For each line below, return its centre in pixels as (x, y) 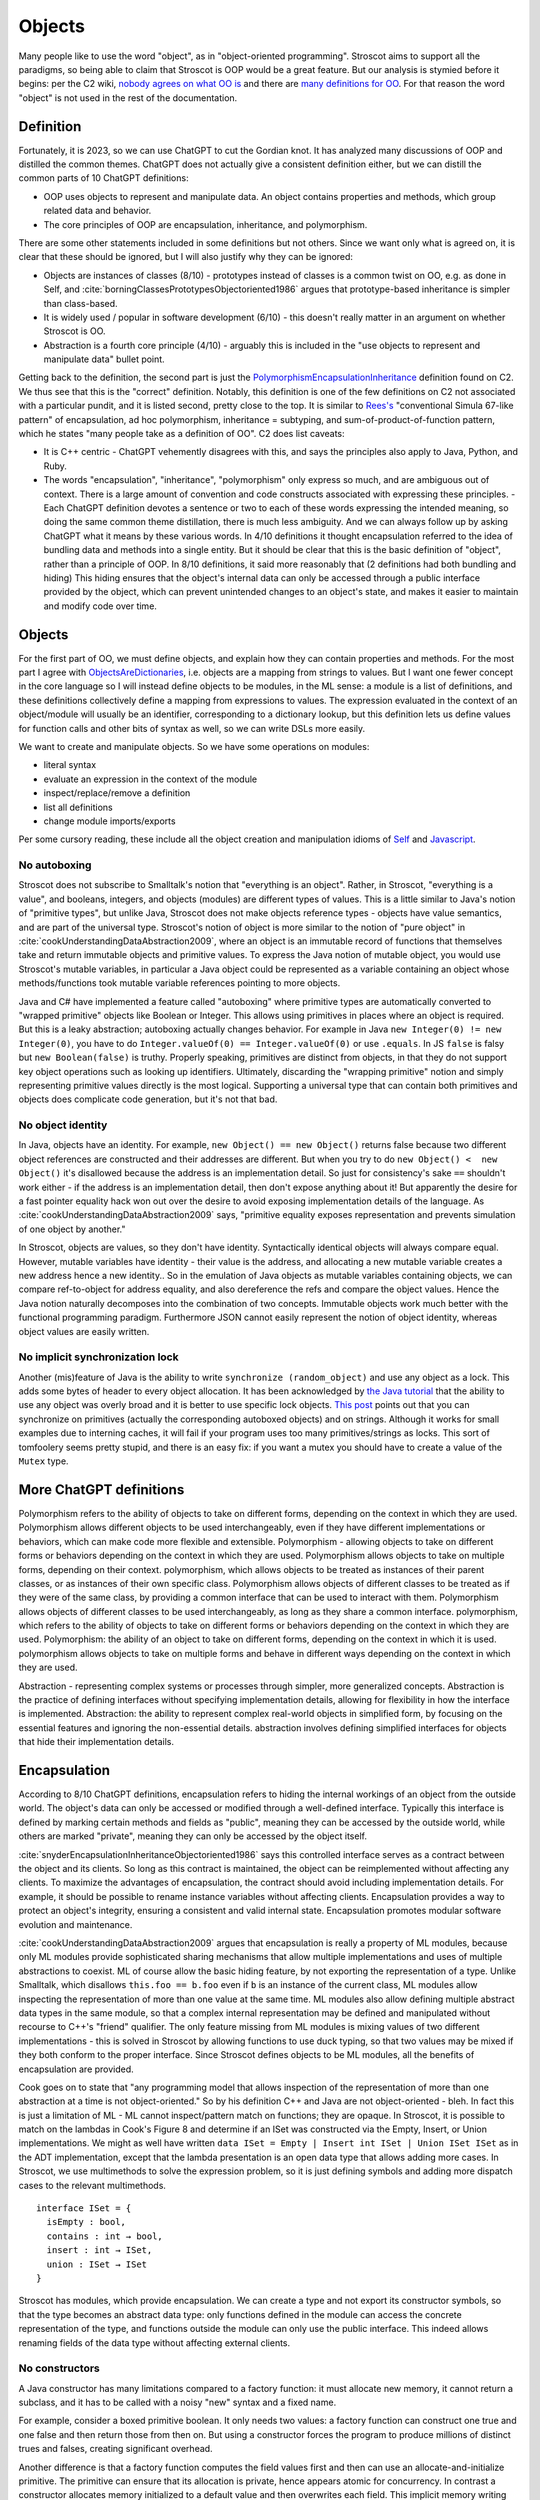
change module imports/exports (109, 821)
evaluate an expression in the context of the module (150, 779)
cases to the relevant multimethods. (92, 2185)
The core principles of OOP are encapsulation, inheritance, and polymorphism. (205, 224)
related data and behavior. (97, 211)
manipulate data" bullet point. (104, 359)
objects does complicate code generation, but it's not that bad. (148, 1099)
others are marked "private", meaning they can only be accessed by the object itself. (192, 1836)
